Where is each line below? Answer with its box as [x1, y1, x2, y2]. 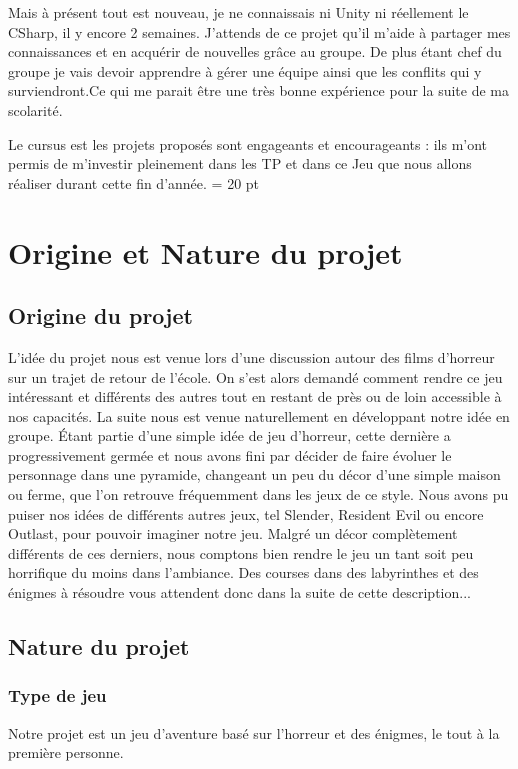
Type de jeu [8, 683, 107, 708]
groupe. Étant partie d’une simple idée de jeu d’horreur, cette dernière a [8, 425, 451, 446]
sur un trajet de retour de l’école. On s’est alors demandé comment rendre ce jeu [8, 366, 503, 387]
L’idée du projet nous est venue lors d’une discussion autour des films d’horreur [8, 346, 495, 367]
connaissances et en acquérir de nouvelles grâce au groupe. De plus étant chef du [8, 41, 502, 62]
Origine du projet [8, 300, 193, 331]
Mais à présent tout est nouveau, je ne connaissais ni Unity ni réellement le [8, 2, 469, 22]
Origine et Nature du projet [8, 231, 403, 272]
